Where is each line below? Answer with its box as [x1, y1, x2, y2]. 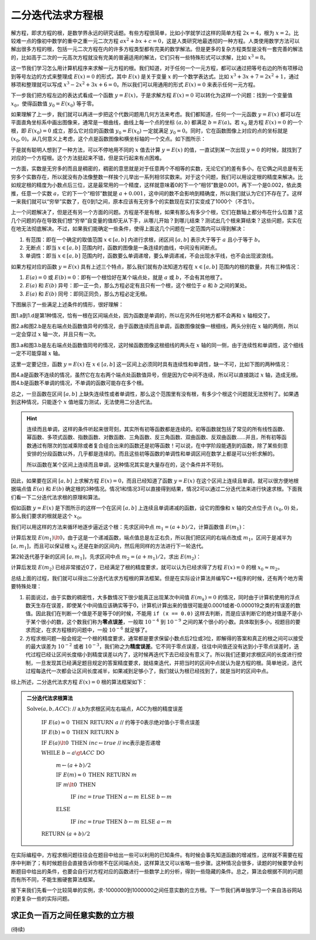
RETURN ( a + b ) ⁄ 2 [41, 830, 91, 837]
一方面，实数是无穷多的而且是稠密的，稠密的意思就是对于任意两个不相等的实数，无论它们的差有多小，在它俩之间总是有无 [11, 165, 303, 172]
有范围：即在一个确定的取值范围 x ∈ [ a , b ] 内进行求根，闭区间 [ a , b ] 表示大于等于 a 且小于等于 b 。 [25, 236, 263, 243]
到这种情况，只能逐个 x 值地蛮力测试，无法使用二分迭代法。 [11, 399, 156, 406]
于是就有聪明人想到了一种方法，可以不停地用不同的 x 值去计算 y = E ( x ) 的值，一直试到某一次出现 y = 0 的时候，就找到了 [11, 146, 303, 153]
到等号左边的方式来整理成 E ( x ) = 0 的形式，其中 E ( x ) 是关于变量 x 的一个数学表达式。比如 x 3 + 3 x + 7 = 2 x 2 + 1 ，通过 [11, 72, 300, 80]
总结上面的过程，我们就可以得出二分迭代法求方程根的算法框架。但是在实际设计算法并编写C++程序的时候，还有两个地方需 [11, 575, 304, 582]
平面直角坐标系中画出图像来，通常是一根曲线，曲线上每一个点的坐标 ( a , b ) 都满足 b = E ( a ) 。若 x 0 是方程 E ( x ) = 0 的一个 [11, 119, 303, 127]
